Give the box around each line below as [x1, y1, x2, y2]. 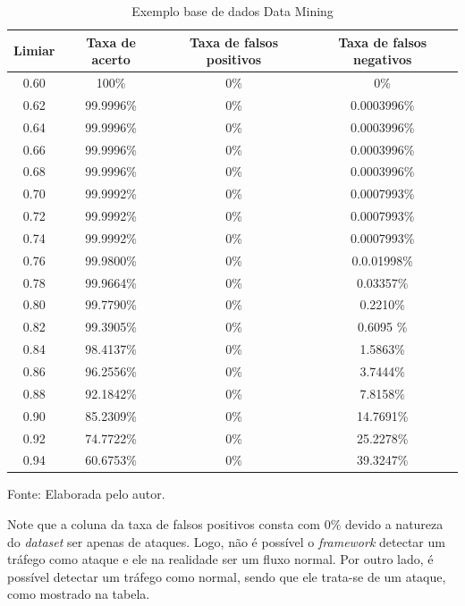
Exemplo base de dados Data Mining [131, 2, 334, 20]
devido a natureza [344, 515, 444, 534]
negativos [352, 50, 412, 69]
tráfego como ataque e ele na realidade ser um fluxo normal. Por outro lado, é [7, 550, 434, 568]
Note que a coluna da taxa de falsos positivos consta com [7, 515, 320, 534]
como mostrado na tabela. [7, 585, 150, 603]
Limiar [13, 41, 55, 60]
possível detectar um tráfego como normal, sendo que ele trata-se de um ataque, [7, 567, 446, 585]
